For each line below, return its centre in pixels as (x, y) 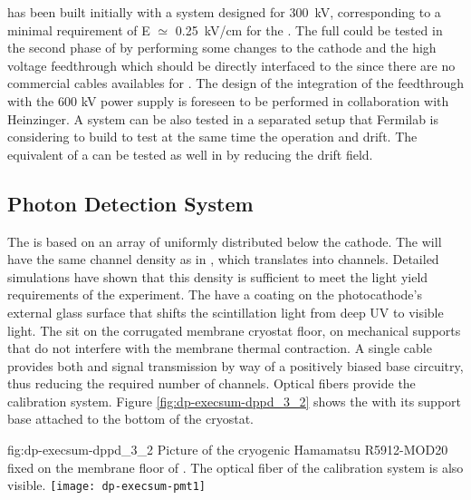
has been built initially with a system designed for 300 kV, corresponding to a (224, 12)
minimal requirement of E (79, 29)
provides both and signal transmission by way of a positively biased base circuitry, (235, 365)
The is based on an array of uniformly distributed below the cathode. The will (225, 241)
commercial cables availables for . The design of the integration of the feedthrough (235, 83)
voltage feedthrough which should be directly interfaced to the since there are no (231, 65)
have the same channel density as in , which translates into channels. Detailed (223, 259)
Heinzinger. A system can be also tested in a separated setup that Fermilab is (223, 118)
